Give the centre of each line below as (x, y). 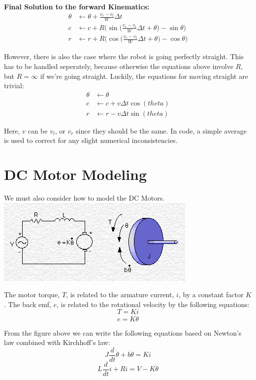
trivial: (14, 86)
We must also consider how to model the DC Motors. (84, 198)
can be (38, 130)
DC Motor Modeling (76, 174)
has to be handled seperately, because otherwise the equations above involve (119, 66)
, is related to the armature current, (120, 294)
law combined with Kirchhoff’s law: (57, 342)
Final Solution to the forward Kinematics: (77, 6)
